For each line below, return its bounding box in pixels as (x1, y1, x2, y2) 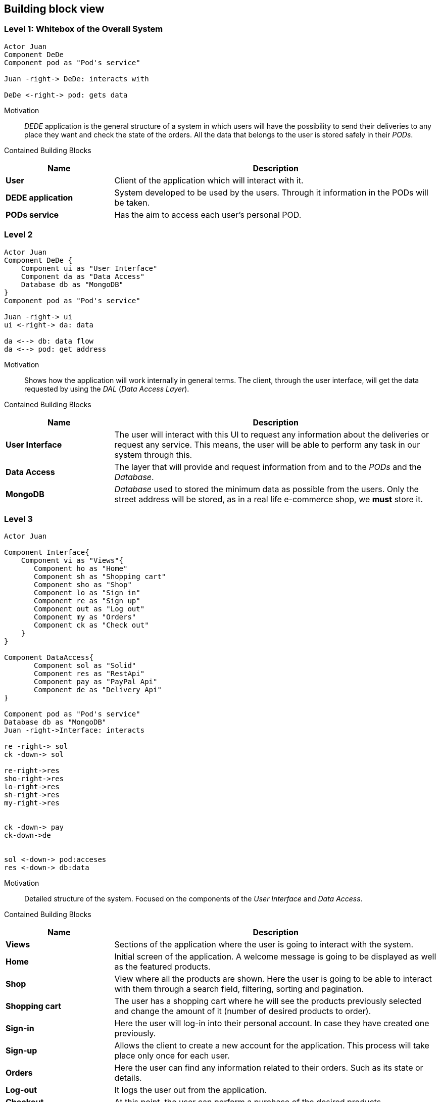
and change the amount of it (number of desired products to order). (114, 1006, 371, 1017)
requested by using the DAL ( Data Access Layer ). (24, 384, 189, 393)
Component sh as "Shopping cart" (34, 572, 166, 581)
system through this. (114, 449, 192, 460)
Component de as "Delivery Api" (34, 686, 162, 694)
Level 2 (4, 229, 33, 240)
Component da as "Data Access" (21, 272, 145, 280)
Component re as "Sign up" (34, 597, 140, 605)
